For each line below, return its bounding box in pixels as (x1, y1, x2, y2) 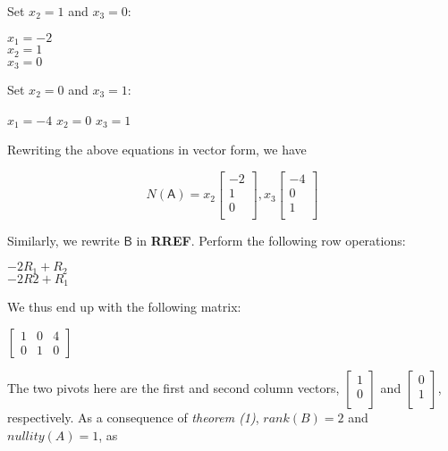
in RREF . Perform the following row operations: (136, 230, 406, 249)
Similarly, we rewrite (7, 230, 120, 249)
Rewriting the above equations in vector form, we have (7, 140, 307, 159)
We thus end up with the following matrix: (7, 297, 241, 316)
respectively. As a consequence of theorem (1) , (7, 407, 259, 426)
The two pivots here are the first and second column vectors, (7, 378, 340, 397)
